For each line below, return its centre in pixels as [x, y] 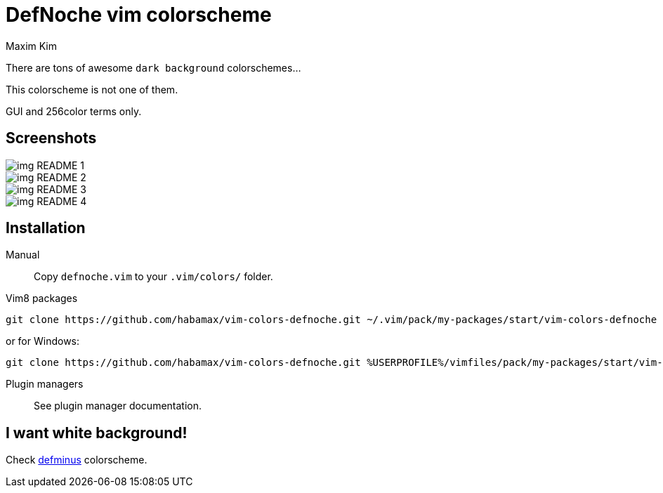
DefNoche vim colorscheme [139, 15]
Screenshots [51, 138]
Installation [46, 228]
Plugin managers [45, 384]
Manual [23, 255]
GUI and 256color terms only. [74, 111]
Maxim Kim [32, 46]
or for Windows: [43, 341]
